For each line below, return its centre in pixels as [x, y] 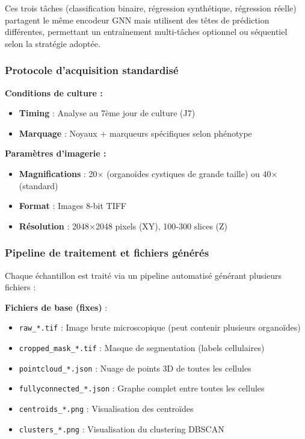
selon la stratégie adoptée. [53, 43]
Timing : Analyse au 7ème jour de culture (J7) [107, 113]
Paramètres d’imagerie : [56, 153]
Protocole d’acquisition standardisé [92, 70]
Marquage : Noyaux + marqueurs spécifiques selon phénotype [135, 133]
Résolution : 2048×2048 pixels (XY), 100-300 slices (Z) [123, 226]
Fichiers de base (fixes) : [56, 307]
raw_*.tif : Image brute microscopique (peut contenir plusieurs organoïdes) [160, 327]
